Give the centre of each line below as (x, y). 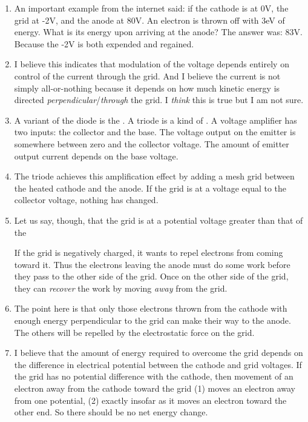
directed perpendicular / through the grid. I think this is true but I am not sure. (159, 100)
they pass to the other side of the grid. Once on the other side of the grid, (151, 276)
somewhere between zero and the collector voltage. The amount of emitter (152, 143)
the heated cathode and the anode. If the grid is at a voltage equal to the (150, 188)
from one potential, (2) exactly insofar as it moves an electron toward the (150, 400)
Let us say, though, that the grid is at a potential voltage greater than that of (159, 220)
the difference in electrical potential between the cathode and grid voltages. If (158, 364)
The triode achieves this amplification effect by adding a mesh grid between (154, 176)
